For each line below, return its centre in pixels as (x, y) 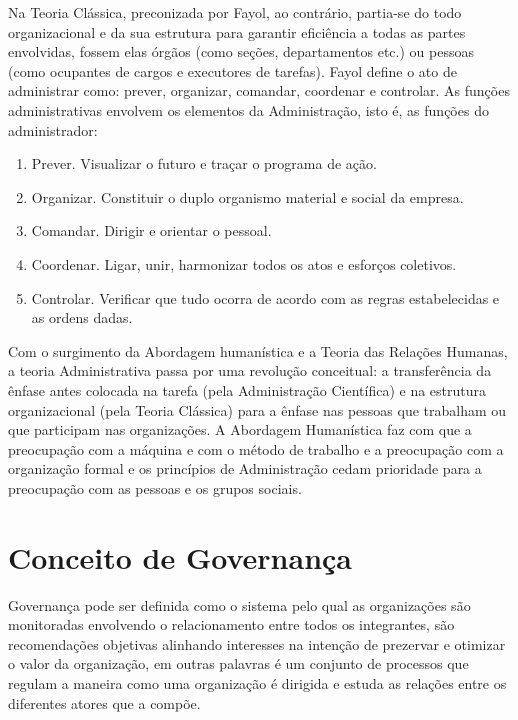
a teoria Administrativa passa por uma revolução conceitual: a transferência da (250, 370)
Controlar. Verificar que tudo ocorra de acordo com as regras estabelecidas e (265, 297)
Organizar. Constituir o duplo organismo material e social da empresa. (247, 196)
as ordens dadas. (82, 317)
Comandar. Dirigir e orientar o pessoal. (151, 230)
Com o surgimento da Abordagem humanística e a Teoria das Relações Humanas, (258, 350)
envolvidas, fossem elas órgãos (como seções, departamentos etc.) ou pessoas (241, 51)
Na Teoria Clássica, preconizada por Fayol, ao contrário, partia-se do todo (235, 12)
